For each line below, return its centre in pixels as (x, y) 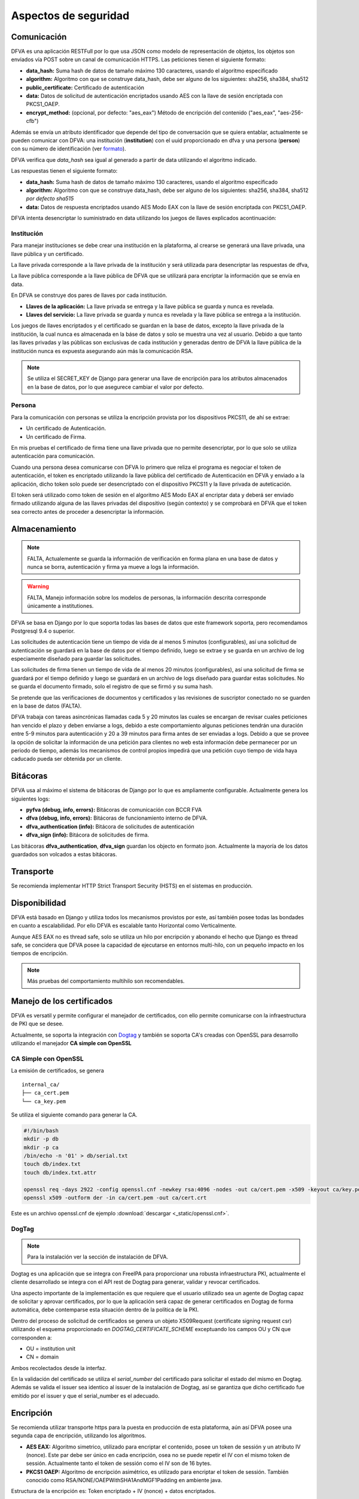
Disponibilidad (39, 903)
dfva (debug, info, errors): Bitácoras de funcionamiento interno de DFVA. (117, 818)
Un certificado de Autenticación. (66, 428)
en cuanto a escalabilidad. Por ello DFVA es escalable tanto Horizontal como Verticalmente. (124, 926)
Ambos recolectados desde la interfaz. (59, 1368)
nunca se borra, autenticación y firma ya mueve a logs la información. (113, 567)
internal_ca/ (41, 1084)
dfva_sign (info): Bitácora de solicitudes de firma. (88, 835)
